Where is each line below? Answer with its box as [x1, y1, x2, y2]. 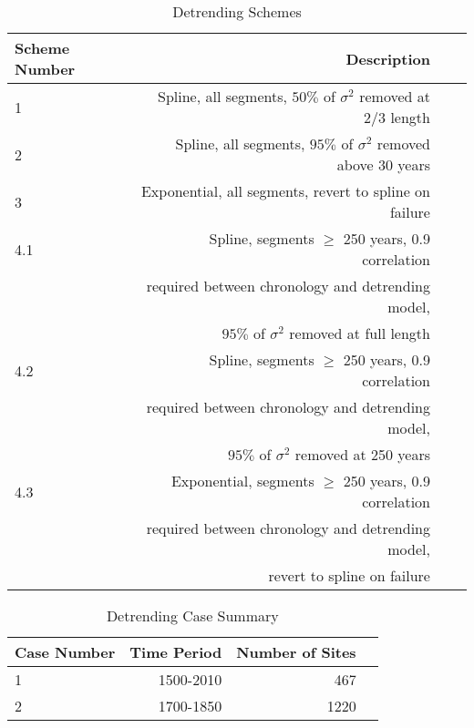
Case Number [15, 641, 116, 662]
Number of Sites [236, 641, 356, 662]
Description [345, 47, 430, 69]
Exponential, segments [170, 470, 314, 491]
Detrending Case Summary [106, 605, 279, 626]
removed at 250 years [294, 444, 430, 465]
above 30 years [336, 154, 430, 175]
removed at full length [289, 323, 430, 343]
